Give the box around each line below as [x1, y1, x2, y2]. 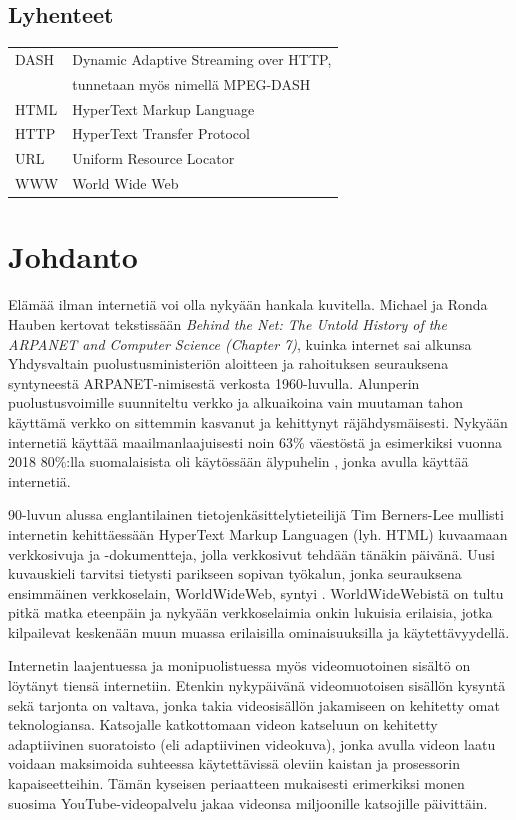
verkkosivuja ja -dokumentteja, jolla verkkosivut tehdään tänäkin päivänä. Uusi [8, 543, 495, 564]
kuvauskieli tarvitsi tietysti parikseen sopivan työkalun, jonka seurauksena [8, 563, 462, 584]
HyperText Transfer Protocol [72, 123, 250, 144]
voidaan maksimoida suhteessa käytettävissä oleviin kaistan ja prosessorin [8, 753, 460, 774]
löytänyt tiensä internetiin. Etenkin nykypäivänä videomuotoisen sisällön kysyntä [8, 675, 506, 696]
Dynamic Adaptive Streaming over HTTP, [72, 48, 332, 69]
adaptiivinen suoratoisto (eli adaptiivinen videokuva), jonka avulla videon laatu [8, 733, 496, 754]
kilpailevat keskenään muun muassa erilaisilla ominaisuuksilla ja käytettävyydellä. [8, 621, 510, 642]
